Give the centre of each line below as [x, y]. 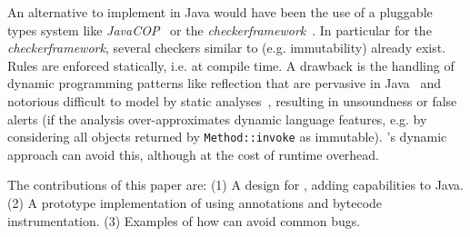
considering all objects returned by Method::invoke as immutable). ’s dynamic [227, 137]
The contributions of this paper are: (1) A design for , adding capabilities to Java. [235, 185]
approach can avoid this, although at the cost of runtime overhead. [194, 154]
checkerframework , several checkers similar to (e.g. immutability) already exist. [227, 48]
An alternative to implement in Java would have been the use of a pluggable [220, 12]
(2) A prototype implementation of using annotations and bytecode [195, 202]
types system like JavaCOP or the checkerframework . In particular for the [220, 30]
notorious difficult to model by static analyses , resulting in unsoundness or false [232, 100]
